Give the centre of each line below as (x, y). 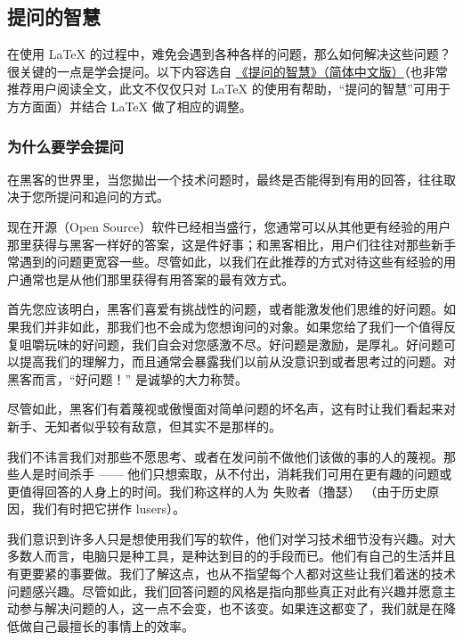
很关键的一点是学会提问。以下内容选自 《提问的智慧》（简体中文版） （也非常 (227, 71)
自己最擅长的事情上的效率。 (113, 625)
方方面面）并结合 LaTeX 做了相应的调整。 (130, 106)
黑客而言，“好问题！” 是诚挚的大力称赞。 (127, 378)
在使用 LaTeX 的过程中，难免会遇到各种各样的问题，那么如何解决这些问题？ (229, 54)
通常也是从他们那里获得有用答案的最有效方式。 (156, 279)
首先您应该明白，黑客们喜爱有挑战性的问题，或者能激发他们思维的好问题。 (225, 309)
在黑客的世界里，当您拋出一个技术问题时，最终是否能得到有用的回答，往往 (225, 179)
